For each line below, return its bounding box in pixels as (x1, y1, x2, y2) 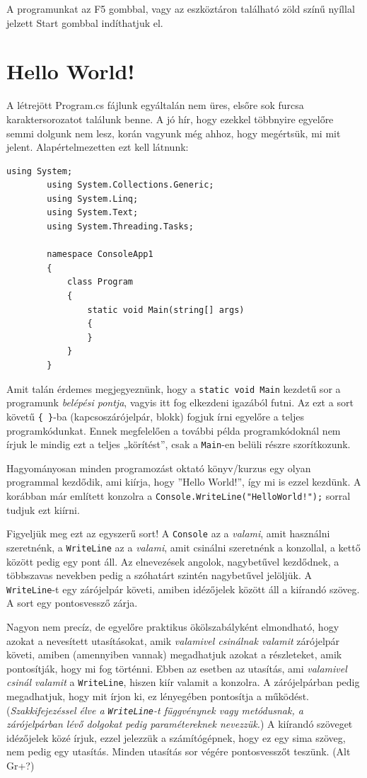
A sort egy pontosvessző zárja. (6, 595, 138, 610)
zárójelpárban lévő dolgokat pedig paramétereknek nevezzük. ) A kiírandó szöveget (6, 716, 353, 731)
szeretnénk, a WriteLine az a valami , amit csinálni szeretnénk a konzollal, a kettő (6, 539, 361, 554)
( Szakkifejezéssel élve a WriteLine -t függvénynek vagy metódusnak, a (6, 702, 303, 717)
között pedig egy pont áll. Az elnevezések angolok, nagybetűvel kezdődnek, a (6, 554, 339, 568)
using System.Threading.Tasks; (47, 222, 194, 232)
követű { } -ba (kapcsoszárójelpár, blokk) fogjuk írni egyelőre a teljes (6, 408, 304, 423)
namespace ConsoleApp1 (47, 249, 153, 260)
